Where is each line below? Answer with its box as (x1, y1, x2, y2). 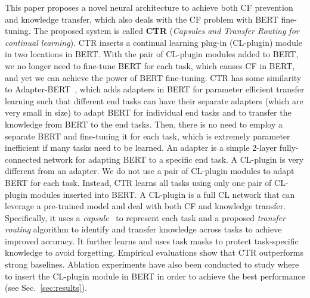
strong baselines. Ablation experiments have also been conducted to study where (5, 258, 299, 271)
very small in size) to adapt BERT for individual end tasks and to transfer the (5, 106, 292, 119)
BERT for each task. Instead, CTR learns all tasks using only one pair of (5, 176, 272, 188)
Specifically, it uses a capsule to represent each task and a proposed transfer (5, 211, 286, 223)
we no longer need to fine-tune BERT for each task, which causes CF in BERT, (5, 59, 295, 72)
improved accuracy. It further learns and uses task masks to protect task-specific (5, 234, 299, 247)
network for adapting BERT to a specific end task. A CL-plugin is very (44, 153, 304, 165)
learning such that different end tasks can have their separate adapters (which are (5, 94, 303, 107)
